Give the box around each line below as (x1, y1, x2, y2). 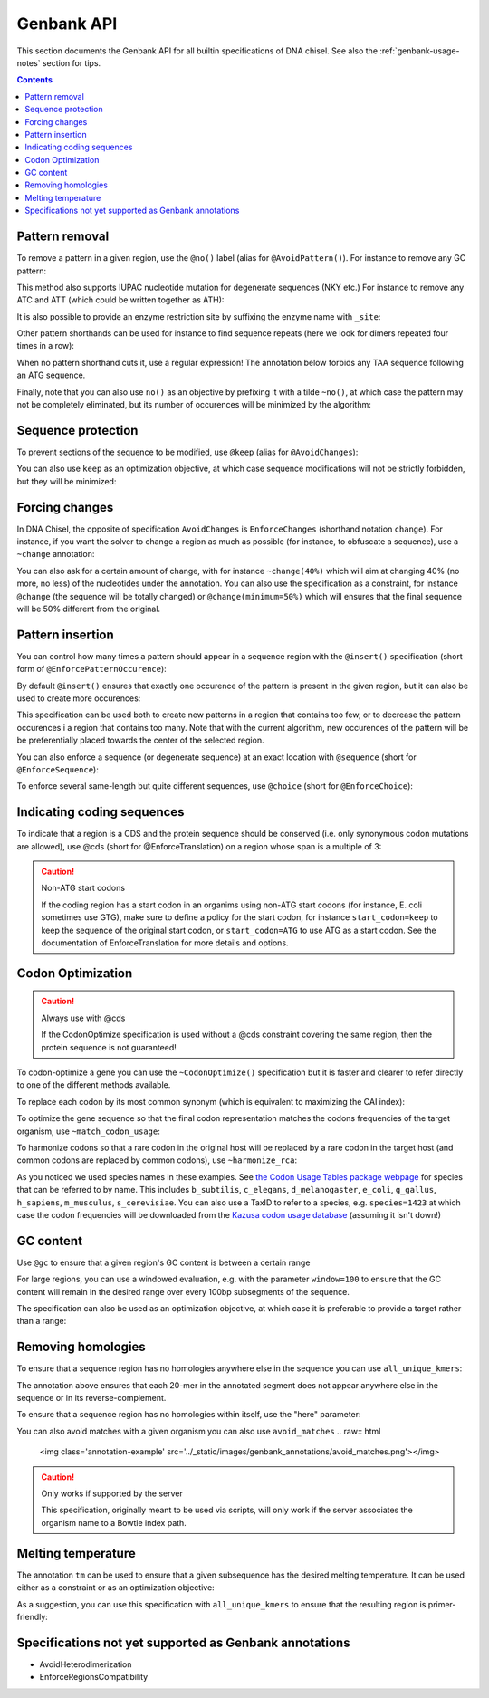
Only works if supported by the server (41, 1488, 183, 1499)
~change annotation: (16, 549, 95, 560)
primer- (427, 1598, 456, 1609)
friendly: (16, 1611, 49, 1622)
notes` (16, 57, 41, 68)
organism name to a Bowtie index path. (41, 1517, 187, 1528)
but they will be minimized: (16, 475, 117, 486)
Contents (16, 74, 53, 85)
